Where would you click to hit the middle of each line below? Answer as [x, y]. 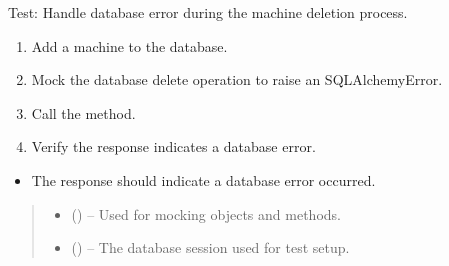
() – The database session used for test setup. [210, 247]
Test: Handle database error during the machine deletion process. [208, 12]
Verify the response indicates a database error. [173, 146]
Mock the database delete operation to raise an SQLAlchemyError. [237, 79]
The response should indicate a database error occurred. [203, 179]
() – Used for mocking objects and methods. [206, 213]
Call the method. [83, 112]
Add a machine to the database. [129, 45]
